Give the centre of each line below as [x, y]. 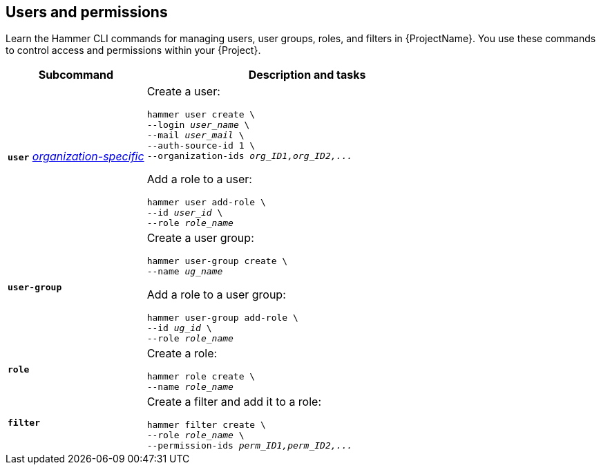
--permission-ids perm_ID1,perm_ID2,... [250, 446]
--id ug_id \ [179, 328]
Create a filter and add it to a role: [234, 402]
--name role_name [190, 387]
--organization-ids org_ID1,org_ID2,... [250, 156]
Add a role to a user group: [216, 295]
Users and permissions [87, 12]
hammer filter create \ [206, 425]
